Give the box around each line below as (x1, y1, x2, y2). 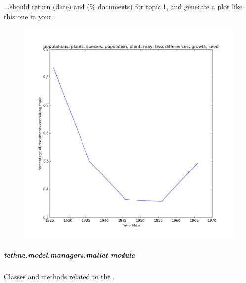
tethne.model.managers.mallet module (4, 250, 135, 260)
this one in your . (4, 11, 56, 21)
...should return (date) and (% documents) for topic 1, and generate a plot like (4, 1, 243, 11)
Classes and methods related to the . (4, 271, 115, 282)
